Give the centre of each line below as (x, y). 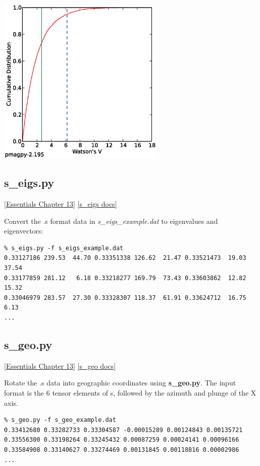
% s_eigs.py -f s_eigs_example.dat (64, 248)
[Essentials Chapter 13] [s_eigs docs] (61, 204)
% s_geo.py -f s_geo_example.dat (60, 420)
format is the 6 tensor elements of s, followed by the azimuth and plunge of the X (130, 392)
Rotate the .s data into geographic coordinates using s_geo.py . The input (120, 383)
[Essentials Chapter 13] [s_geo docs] (60, 365)
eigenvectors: (24, 231)
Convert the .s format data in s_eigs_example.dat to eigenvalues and (111, 221)
